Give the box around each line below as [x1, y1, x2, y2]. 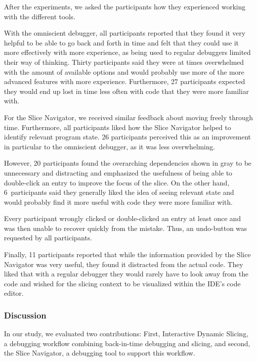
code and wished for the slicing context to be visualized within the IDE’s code [4, 278, 241, 288]
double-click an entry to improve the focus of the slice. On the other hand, [4, 177, 230, 187]
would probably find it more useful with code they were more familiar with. [4, 196, 233, 207]
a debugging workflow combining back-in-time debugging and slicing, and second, [4, 338, 251, 348]
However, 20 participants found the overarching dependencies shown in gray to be [4, 158, 252, 168]
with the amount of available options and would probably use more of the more [4, 66, 245, 77]
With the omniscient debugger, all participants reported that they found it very [4, 28, 246, 38]
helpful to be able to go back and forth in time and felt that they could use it [4, 37, 239, 47]
